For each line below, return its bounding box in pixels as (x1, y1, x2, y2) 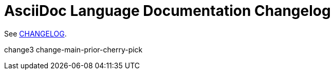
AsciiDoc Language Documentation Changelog (4, 2, 331, 20)
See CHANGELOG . (4, 29, 67, 38)
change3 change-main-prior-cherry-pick (4, 45, 143, 54)
